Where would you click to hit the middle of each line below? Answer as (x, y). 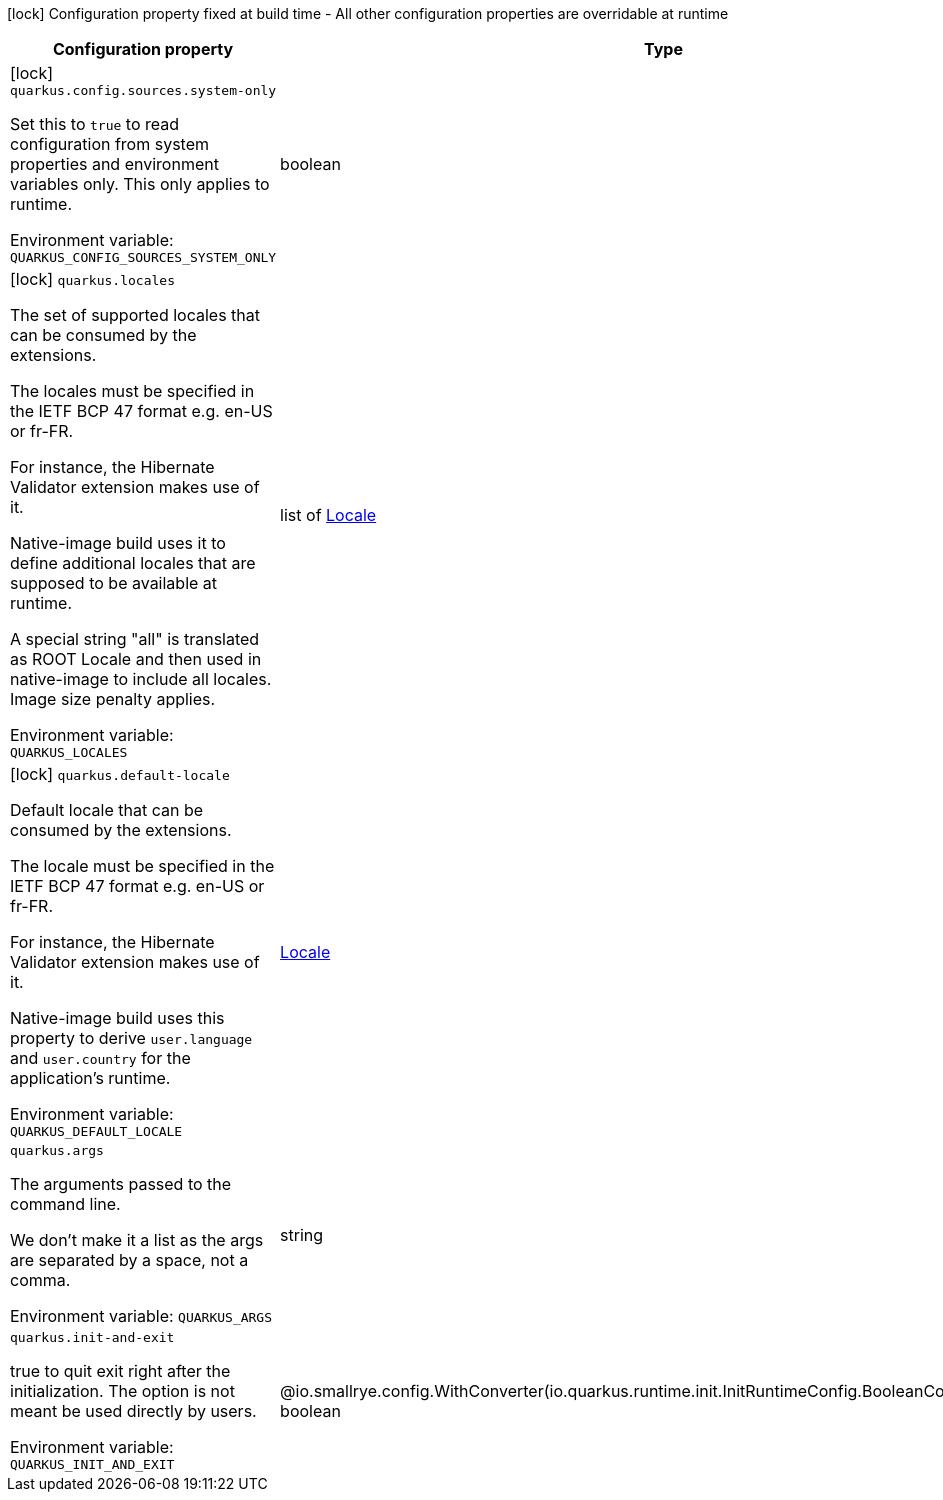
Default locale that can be (107, 810)
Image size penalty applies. (113, 699)
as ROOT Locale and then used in (136, 659)
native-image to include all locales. (141, 679)
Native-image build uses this (117, 1018)
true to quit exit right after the (120, 1371)
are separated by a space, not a (129, 1260)
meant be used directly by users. (133, 1411)
